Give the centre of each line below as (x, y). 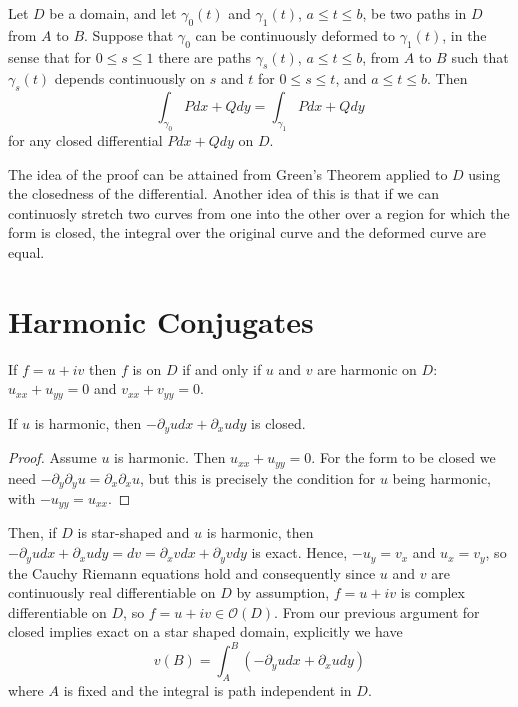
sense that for (50, 56)
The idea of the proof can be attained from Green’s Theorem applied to (228, 173)
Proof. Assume (52, 457)
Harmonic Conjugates (161, 320)
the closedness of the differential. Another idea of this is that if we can (223, 193)
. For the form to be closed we (403, 457)
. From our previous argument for (377, 611)
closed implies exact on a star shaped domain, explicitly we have (205, 631)
